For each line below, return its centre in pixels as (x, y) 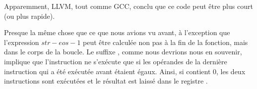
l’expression (22, 42)
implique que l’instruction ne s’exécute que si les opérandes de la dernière (116, 61)
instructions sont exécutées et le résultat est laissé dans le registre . (106, 81)
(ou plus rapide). (30, 16)
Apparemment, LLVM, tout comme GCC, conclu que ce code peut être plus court (128, 6)
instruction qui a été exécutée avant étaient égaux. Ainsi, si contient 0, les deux (125, 71)
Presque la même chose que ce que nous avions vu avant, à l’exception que (117, 32)
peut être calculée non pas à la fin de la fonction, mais (165, 42)
